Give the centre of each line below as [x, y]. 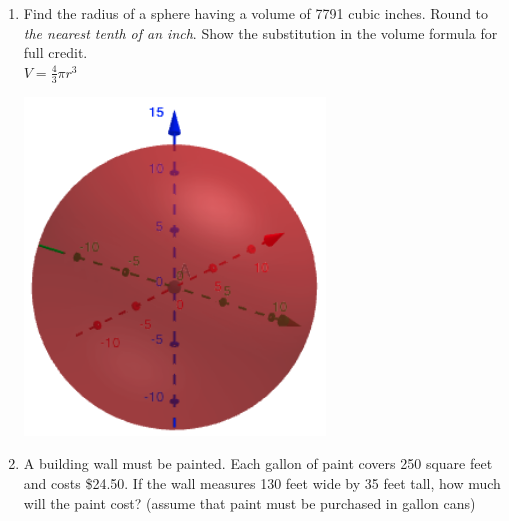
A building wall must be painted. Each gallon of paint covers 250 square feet [258, 463]
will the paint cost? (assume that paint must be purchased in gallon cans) [249, 502]
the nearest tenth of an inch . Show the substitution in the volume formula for [260, 32]
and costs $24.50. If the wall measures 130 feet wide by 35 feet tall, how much [262, 483]
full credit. [55, 52]
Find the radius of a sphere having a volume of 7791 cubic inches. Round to [256, 13]
